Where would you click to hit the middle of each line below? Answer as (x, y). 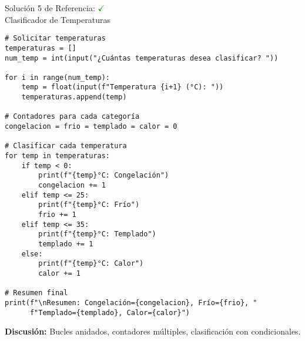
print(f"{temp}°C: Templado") (97, 234)
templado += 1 (66, 244)
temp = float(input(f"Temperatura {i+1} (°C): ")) (123, 87)
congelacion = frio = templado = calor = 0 (91, 127)
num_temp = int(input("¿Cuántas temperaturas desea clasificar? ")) (142, 58)
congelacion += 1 (72, 185)
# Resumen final (36, 293)
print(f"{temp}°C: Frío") (89, 205)
